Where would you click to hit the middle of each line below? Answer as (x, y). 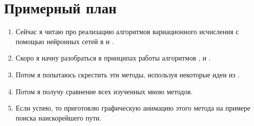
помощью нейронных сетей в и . (65, 41)
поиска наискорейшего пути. (58, 117)
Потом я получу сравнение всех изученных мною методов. (104, 91)
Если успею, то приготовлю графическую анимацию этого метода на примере (133, 108)
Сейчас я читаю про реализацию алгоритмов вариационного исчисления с (127, 31)
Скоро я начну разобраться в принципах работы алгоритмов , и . (113, 58)
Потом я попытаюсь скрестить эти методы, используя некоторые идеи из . (127, 74)
